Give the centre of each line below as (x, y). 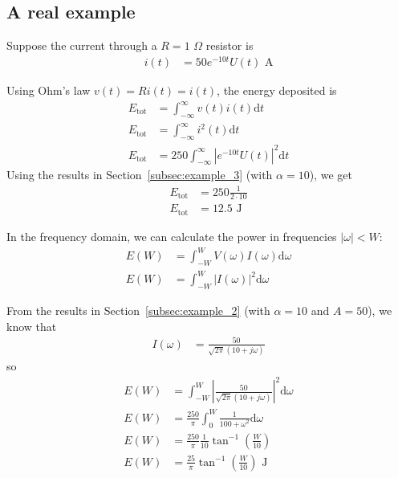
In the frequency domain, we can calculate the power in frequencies (172, 236)
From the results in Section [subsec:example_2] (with (138, 310)
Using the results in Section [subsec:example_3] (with (140, 175)
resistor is (229, 45)
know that (32, 326)
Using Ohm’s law (49, 90)
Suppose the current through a (82, 45)
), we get (331, 175)
